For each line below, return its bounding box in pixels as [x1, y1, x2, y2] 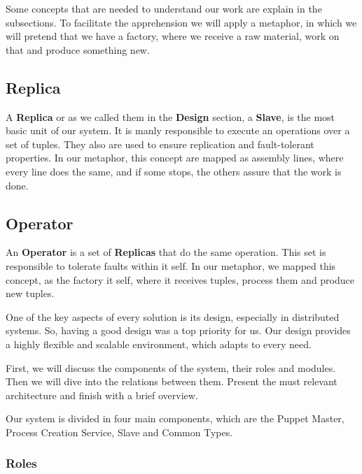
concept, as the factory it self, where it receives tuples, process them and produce [6, 272, 354, 287]
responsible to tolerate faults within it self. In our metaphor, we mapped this [6, 258, 336, 273]
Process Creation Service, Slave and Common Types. [6, 424, 233, 439]
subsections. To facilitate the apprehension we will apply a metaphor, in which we [6, 15, 357, 29]
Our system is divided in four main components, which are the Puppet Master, [6, 411, 344, 426]
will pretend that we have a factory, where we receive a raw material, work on [6, 29, 340, 43]
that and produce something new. [6, 42, 150, 57]
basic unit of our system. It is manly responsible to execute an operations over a [6, 123, 350, 138]
